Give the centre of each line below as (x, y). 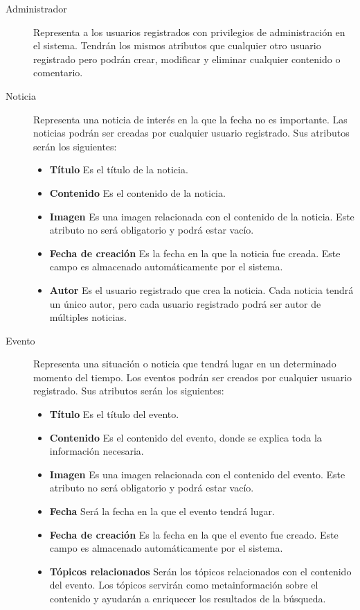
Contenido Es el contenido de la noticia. (137, 192)
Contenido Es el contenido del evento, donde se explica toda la (186, 437)
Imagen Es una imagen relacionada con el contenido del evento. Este (197, 474)
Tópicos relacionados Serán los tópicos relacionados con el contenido (200, 571)
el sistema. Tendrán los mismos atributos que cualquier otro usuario (177, 45)
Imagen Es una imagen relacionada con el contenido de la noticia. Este (202, 216)
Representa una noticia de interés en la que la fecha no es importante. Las (190, 119)
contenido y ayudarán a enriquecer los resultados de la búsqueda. (188, 598)
